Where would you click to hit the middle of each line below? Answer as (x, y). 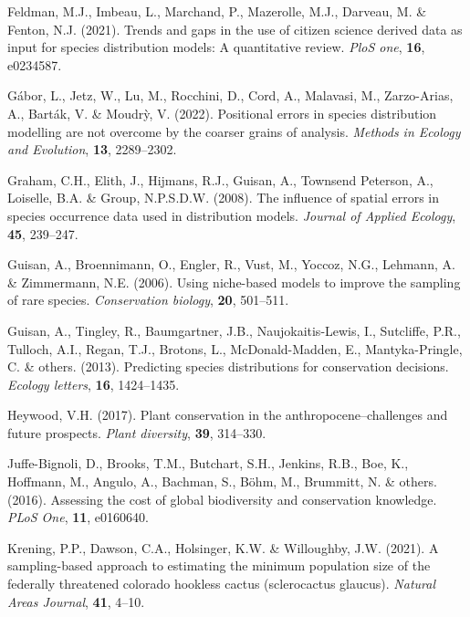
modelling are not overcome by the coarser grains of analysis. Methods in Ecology (234, 131)
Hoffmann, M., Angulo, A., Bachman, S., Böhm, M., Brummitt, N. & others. (222, 481)
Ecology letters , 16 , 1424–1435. (94, 384)
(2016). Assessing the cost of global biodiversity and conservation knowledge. (222, 499)
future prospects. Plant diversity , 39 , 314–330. (137, 432)
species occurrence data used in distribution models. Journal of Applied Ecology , (232, 215)
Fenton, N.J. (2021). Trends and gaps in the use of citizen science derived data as (235, 29)
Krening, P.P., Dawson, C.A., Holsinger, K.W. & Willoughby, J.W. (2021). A (223, 547)
